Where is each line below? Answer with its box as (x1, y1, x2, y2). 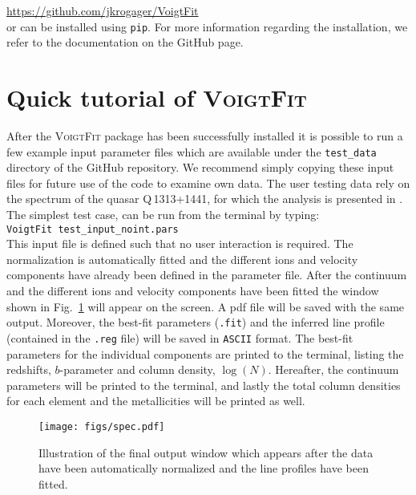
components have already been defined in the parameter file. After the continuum (6, 266, 407, 283)
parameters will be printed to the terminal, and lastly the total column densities (6, 376, 401, 393)
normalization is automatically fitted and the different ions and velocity (6, 250, 358, 267)
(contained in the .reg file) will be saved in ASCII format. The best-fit (6, 329, 353, 346)
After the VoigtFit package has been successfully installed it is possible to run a (6, 127, 403, 144)
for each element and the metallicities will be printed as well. (6, 392, 305, 409)
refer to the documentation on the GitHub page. (6, 34, 244, 51)
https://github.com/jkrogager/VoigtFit (6, 2, 199, 18)
